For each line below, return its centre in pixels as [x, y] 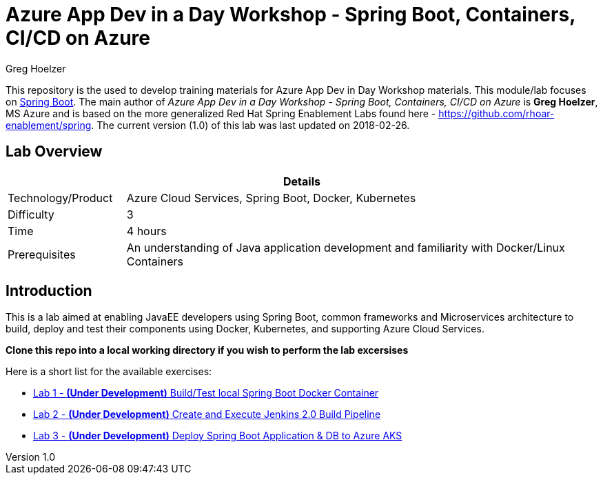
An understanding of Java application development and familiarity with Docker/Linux [346, 247]
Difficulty [31, 214]
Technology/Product [60, 198]
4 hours [146, 231]
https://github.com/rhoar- [497, 113]
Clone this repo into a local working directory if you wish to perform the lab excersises [207, 350]
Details [302, 181]
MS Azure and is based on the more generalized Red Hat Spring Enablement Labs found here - [221, 113]
